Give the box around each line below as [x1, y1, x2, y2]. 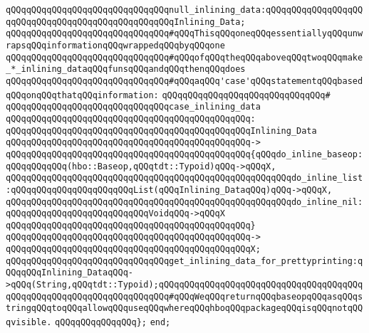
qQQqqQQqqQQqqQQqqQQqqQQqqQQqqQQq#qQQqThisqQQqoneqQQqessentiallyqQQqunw [6, 28, 363, 39]
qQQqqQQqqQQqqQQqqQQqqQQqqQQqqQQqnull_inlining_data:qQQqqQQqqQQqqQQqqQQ [6, 5, 363, 15]
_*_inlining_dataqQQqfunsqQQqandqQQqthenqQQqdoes [6, 64, 246, 75]
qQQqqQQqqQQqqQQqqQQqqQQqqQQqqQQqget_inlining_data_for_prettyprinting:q [6, 255, 363, 266]
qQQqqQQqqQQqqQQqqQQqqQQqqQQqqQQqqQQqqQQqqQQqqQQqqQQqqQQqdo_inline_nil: [6, 196, 363, 207]
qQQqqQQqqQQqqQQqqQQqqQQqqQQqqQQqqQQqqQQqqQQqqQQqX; [6, 244, 261, 255]
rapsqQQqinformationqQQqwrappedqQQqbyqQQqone [6, 40, 225, 51]
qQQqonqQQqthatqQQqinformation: [6, 90, 159, 100]
